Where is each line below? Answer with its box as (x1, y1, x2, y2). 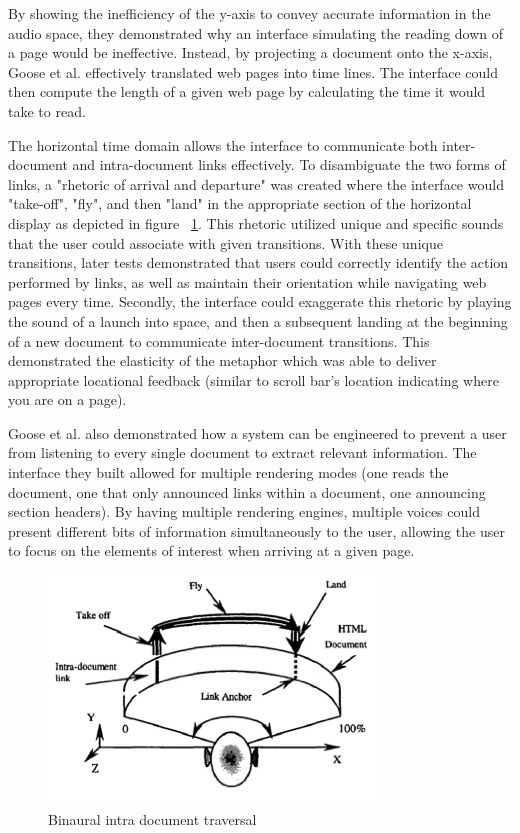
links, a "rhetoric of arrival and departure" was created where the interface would (8, 173, 504, 194)
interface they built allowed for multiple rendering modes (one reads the (8, 462, 449, 483)
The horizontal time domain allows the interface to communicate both (8, 134, 438, 155)
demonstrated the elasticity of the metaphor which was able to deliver (8, 350, 437, 371)
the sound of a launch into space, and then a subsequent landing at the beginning (8, 310, 508, 331)
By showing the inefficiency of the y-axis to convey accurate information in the (8, 3, 491, 23)
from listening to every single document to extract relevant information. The (8, 442, 477, 463)
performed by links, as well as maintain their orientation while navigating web (8, 271, 487, 292)
